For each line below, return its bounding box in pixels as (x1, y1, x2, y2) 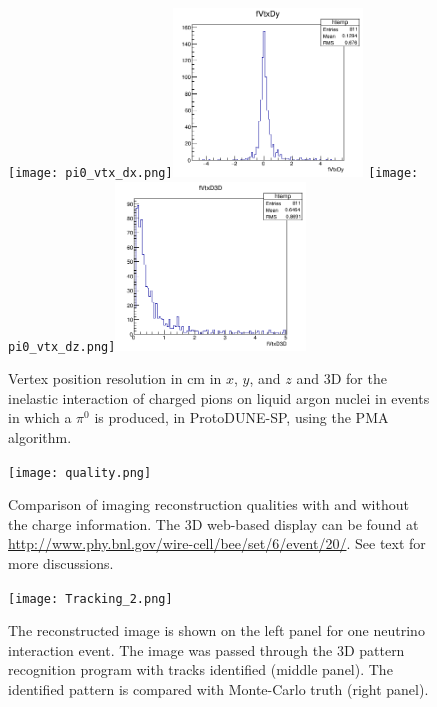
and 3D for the (296, 368, 387, 389)
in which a (8, 407, 72, 428)
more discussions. (8, 553, 114, 574)
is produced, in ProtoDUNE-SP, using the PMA (94, 407, 389, 428)
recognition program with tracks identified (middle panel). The (8, 659, 393, 680)
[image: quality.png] (8, 465, 152, 480)
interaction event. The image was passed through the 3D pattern (8, 639, 405, 660)
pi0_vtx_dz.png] (8, 339, 116, 354)
